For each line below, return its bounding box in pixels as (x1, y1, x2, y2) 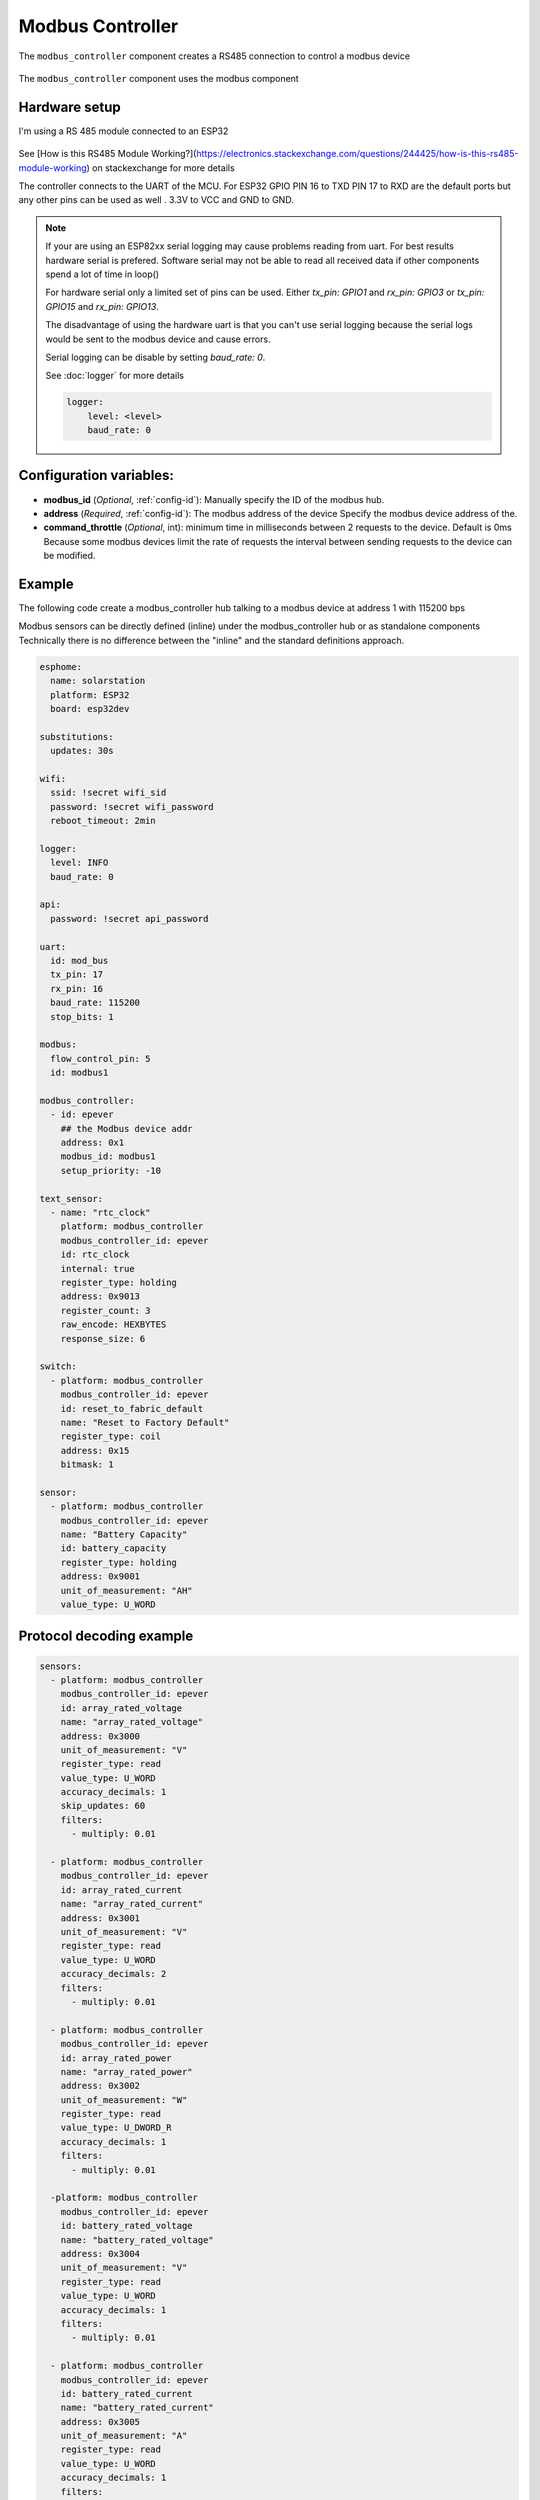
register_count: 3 (60, 1305, 151, 1316)
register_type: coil (60, 1431, 162, 1442)
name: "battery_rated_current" (60, 2402, 214, 2414)
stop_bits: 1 (50, 1011, 114, 1022)
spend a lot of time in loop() (45, 268, 160, 280)
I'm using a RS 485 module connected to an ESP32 (18, 125, 229, 137)
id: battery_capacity (60, 1543, 167, 1554)
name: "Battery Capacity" (60, 1529, 188, 1540)
